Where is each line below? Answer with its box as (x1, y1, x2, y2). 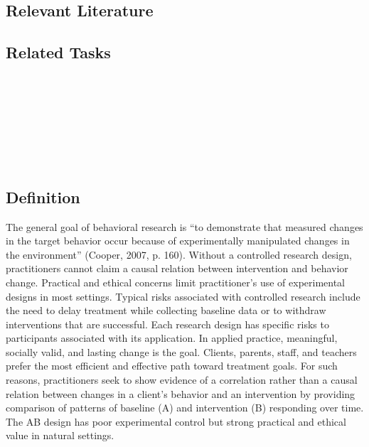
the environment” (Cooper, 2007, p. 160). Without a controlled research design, (6, 247, 352, 262)
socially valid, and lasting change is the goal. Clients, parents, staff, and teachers (6, 344, 357, 359)
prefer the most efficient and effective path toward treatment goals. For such (6, 358, 338, 373)
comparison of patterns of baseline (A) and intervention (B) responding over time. (6, 400, 364, 415)
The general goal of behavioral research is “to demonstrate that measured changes (6, 219, 363, 234)
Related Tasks (6, 41, 111, 63)
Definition (6, 185, 80, 208)
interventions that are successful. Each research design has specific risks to (6, 316, 329, 331)
